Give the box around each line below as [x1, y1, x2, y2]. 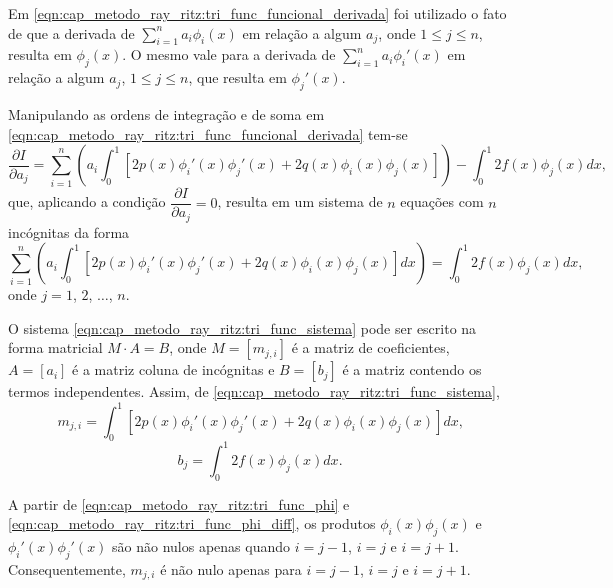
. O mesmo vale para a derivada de [122, 44, 336, 65]
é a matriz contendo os [342, 359, 482, 380]
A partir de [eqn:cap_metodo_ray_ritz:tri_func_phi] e [8, 493, 350, 514]
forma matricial [8, 337, 103, 358]
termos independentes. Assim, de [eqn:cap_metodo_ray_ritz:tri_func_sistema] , [8, 381, 500, 402]
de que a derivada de [8, 22, 135, 43]
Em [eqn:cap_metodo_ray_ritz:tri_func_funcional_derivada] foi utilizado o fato [8, 3, 507, 23]
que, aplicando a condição [8, 191, 166, 212]
